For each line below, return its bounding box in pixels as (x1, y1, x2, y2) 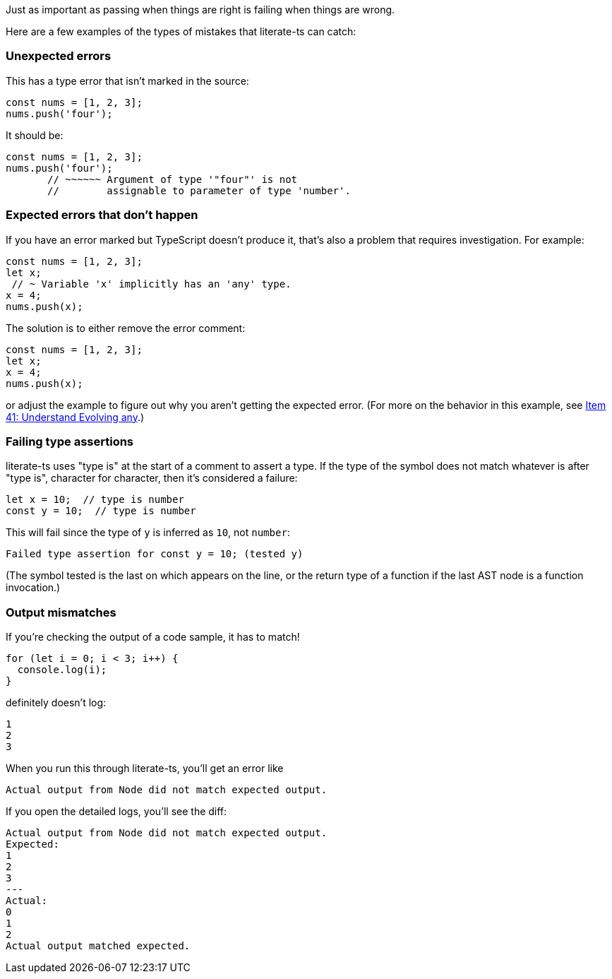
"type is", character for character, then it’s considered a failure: (6, 472, 298, 485)
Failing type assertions (6, 434, 134, 449)
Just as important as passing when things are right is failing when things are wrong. (6, 4, 395, 16)
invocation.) (6, 581, 61, 594)
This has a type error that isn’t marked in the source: (6, 74, 249, 87)
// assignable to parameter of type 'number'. (47, 184, 351, 196)
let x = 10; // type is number (6, 494, 184, 506)
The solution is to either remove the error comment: (6, 321, 246, 334)
